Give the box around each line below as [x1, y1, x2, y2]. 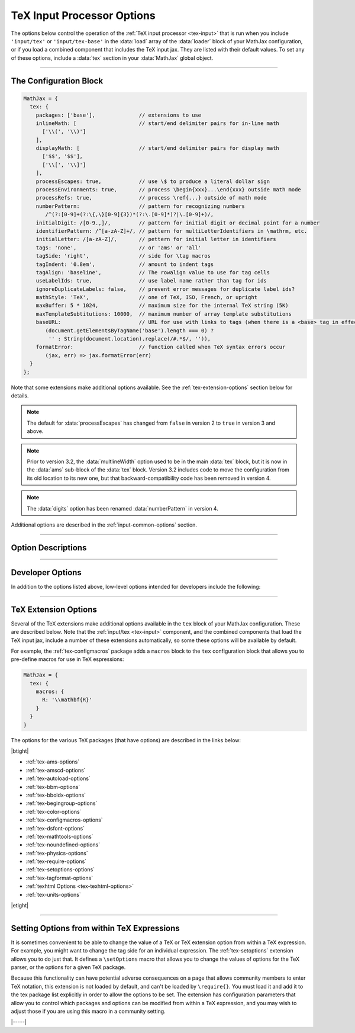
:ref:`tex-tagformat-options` [25, 874, 93, 881]
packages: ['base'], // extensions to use [35, 111, 202, 118]
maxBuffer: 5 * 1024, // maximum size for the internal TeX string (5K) [35, 302, 289, 309]
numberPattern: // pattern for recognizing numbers [35, 203, 246, 210]
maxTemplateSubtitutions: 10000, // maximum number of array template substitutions [35, 310, 292, 317]
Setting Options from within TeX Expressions [11, 923, 180, 933]
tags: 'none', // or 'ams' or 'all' [35, 244, 202, 251]
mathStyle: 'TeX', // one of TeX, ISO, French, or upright [35, 294, 257, 301]
